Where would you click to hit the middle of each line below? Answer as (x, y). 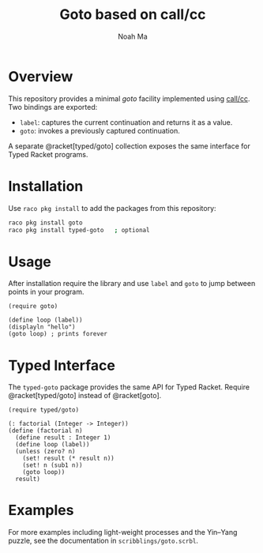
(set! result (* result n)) (68, 459)
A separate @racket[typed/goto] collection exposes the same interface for (129, 146)
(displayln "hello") (42, 327)
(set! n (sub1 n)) (53, 465)
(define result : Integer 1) (63, 438)
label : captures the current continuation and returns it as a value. (126, 122)
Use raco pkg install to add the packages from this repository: (112, 208)
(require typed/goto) (44, 410)
